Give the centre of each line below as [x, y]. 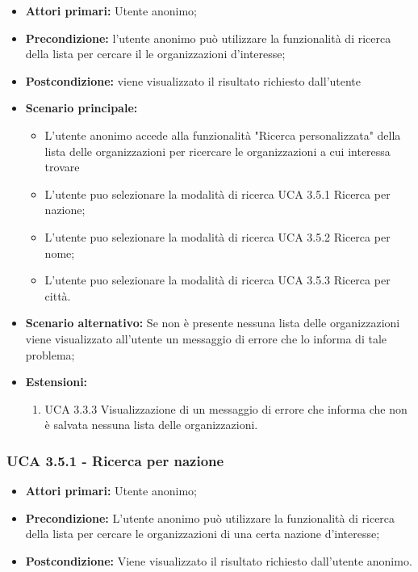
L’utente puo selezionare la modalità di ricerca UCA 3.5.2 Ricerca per [217, 236]
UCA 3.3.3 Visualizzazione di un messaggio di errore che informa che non [226, 408]
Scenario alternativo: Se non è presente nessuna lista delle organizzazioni [213, 323]
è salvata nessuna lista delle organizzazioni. [151, 425]
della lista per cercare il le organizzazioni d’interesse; [155, 54]
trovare [62, 167]
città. [58, 295]
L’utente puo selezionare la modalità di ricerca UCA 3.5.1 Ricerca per [217, 193]
